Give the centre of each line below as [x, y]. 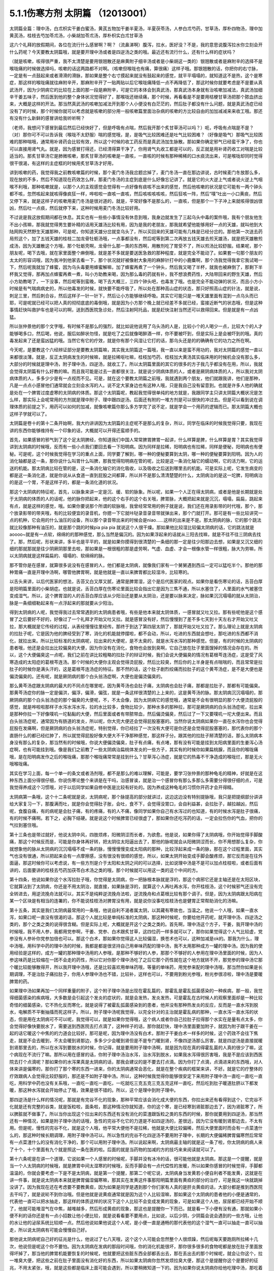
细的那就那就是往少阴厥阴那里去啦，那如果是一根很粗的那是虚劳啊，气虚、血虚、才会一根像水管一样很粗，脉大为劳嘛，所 [136, 549]
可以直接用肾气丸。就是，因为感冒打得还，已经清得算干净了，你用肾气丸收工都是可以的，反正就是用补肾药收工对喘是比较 [136, 149]
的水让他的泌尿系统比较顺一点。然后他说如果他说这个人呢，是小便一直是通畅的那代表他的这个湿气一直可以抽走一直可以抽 [136, 1223]
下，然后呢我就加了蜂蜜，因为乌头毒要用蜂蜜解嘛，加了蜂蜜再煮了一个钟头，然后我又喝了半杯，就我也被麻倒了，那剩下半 [136, 267]
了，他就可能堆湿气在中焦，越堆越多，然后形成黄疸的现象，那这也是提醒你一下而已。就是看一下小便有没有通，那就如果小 [136, 1208]
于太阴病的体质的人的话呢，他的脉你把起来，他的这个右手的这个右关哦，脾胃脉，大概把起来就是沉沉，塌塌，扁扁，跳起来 [136, 499]
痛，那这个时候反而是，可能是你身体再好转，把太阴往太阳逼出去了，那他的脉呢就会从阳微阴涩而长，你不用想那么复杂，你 [136, 842]
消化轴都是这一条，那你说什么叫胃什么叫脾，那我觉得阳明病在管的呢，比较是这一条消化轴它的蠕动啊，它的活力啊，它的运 [136, 461]
